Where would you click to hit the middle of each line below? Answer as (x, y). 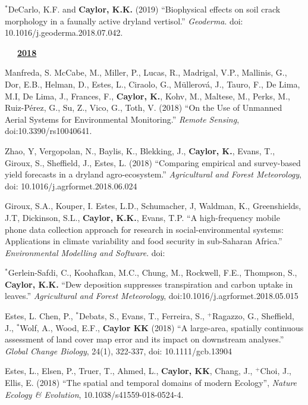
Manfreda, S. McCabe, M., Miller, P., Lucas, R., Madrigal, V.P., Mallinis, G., (146, 72)
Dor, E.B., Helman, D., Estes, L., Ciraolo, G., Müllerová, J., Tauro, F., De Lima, (153, 84)
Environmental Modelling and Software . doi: (85, 252)
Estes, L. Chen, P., (39, 316)
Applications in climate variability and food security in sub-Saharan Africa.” (144, 241)
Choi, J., (276, 371)
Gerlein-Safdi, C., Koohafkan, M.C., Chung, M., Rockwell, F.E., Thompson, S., (153, 272)
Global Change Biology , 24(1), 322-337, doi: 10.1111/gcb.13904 (118, 351)
